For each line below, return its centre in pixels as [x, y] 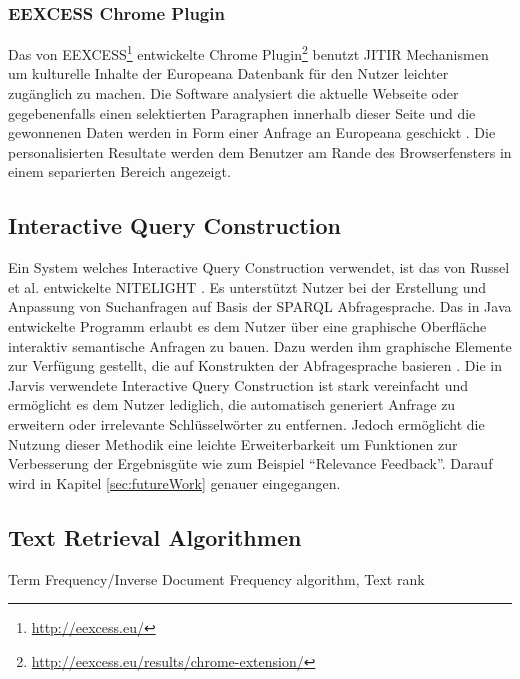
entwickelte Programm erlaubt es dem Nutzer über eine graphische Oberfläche [247, 326]
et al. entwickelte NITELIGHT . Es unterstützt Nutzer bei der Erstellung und [247, 286]
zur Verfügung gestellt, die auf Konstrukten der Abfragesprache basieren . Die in [255, 365]
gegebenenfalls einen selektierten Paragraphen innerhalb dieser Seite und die [242, 112]
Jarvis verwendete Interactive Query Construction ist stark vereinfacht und [238, 384]
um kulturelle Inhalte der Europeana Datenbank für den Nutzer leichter [228, 73]
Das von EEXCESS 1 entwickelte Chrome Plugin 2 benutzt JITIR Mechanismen [248, 52]
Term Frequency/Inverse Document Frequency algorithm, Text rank [216, 578]
